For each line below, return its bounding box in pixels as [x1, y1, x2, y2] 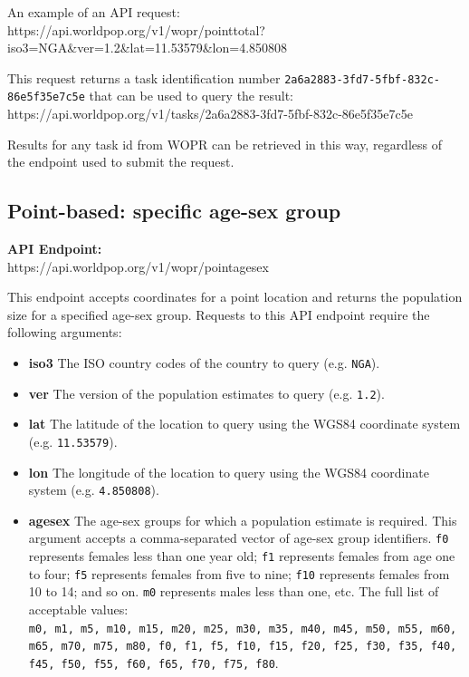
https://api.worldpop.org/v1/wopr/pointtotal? [7, 20, 265, 39]
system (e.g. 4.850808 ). [28, 480, 159, 499]
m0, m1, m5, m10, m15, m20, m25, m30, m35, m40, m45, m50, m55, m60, [28, 622, 457, 635]
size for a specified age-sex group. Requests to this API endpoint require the [7, 305, 430, 324]
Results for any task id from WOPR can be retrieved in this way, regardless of [7, 134, 442, 153]
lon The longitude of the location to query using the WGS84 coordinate [28, 462, 429, 481]
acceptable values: [28, 600, 129, 619]
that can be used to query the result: [89, 86, 293, 105]
